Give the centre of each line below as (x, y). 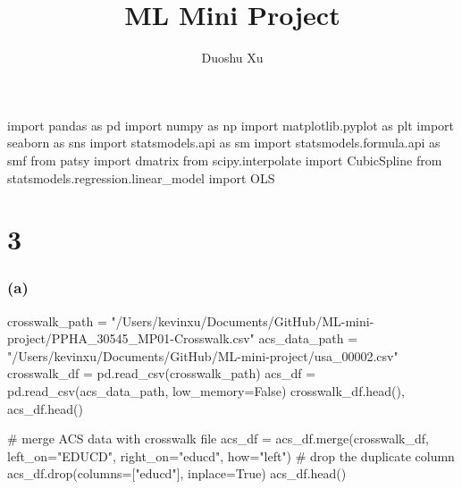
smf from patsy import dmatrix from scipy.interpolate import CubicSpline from (225, 160)
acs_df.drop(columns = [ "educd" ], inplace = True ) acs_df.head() (177, 473)
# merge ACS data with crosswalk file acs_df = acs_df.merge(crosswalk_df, (218, 438)
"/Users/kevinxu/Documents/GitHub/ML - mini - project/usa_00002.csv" (203, 355)
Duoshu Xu (232, 58)
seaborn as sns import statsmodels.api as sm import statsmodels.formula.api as (224, 143)
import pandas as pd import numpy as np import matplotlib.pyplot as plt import (231, 125)
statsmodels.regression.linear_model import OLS (141, 177)
